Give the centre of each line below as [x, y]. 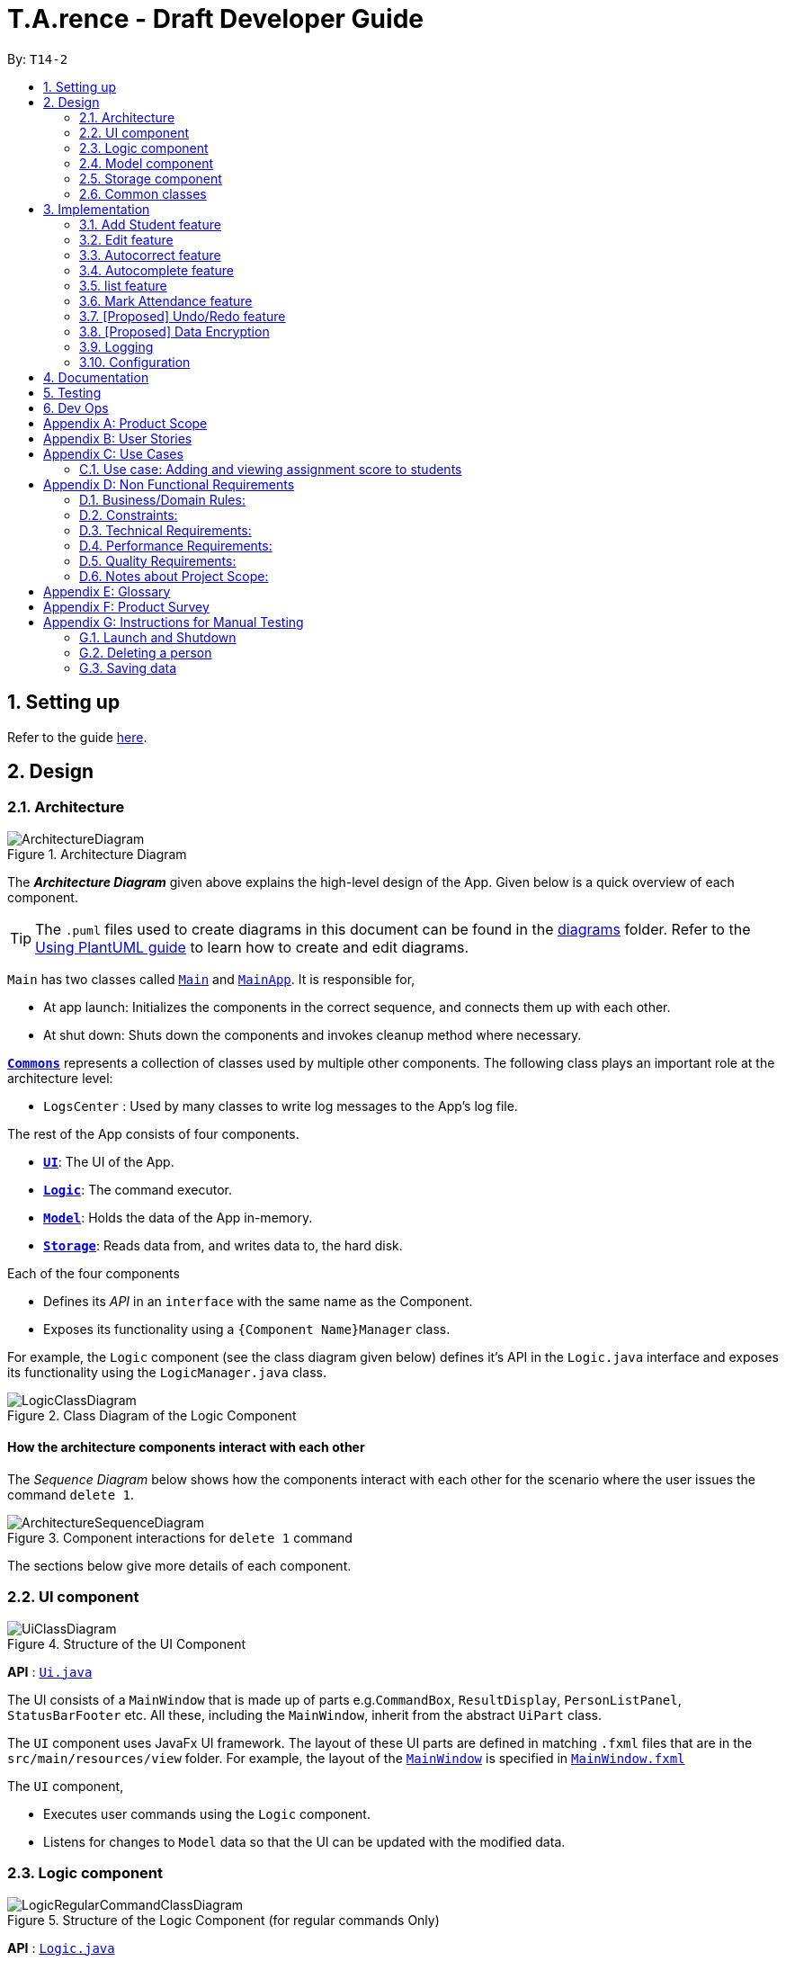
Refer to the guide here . [77, 737]
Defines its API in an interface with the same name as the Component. [258, 1301]
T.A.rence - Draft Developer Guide [215, 19]
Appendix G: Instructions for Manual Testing [174, 622]
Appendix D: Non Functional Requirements [169, 484]
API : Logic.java [61, 1948]
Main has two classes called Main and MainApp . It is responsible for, [211, 979]
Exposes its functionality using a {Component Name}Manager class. [247, 1329]
